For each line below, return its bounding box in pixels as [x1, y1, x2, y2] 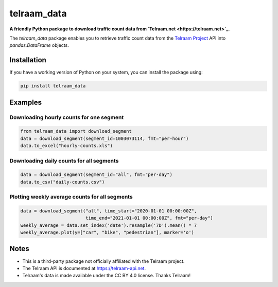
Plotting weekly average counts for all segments [9, 193, 133, 201]
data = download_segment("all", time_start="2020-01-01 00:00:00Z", [20, 208, 197, 213]
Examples [9, 98, 42, 106]
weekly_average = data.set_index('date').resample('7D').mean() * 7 [20, 222, 197, 228]
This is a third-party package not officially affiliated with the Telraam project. [22, 258, 185, 264]
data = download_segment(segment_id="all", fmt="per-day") [20, 172, 172, 177]
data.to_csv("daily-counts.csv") [20, 179, 105, 185]
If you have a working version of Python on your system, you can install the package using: [9, 69, 203, 76]
